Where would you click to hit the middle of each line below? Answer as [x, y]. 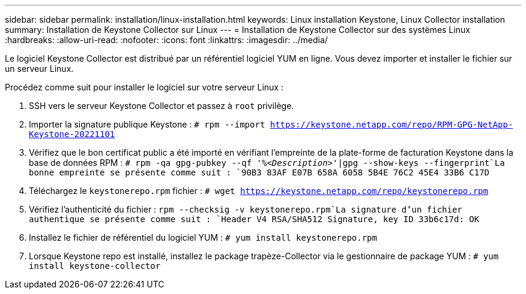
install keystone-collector [95, 266]
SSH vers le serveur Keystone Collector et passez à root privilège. [162, 106]
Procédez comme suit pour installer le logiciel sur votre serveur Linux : [144, 87]
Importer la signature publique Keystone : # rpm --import [147, 124]
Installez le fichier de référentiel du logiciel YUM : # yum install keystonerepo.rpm [203, 237]
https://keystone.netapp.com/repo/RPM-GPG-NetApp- [391, 125]
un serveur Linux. [39, 69]
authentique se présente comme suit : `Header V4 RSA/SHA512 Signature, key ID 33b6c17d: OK [254, 219]
